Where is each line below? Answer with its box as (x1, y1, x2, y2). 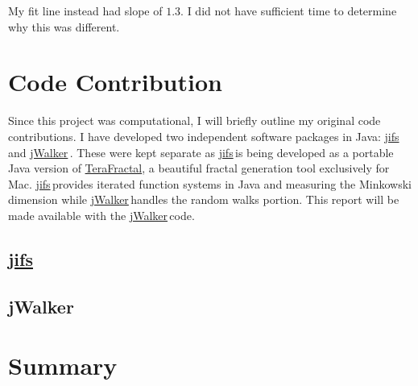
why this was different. (8, 18, 120, 35)
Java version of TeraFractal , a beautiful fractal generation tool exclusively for (8, 160, 390, 176)
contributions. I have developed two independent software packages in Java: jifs (8, 127, 399, 144)
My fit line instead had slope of (8, 2, 163, 19)
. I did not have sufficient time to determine (180, 2, 397, 19)
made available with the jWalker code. (8, 206, 195, 223)
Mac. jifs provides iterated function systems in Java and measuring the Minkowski (8, 175, 412, 192)
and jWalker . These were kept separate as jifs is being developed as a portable (8, 143, 394, 160)
